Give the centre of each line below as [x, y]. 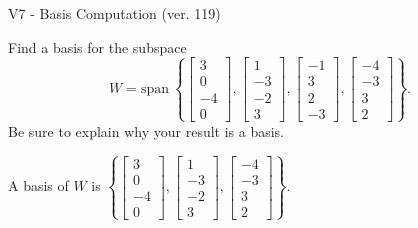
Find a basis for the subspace [97, 46]
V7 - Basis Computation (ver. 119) [114, 13]
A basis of [38, 185]
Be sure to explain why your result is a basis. [146, 130]
